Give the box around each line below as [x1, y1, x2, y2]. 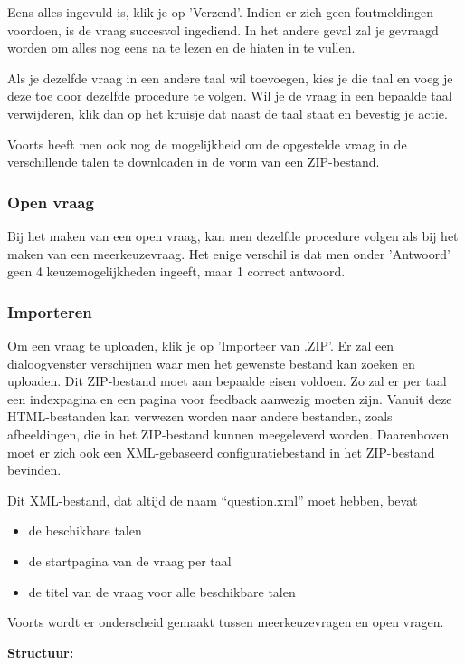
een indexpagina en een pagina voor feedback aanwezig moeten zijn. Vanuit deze [7, 389, 452, 408]
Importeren [7, 300, 92, 323]
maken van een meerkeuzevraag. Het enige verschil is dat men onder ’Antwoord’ [7, 244, 451, 263]
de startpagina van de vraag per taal [28, 551, 232, 570]
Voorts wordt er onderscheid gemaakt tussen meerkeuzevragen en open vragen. [7, 612, 444, 631]
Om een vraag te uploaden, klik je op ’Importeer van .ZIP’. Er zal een [7, 335, 394, 354]
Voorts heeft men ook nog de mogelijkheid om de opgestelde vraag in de [7, 134, 407, 153]
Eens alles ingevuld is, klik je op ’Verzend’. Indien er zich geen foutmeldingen [7, 3, 434, 21]
